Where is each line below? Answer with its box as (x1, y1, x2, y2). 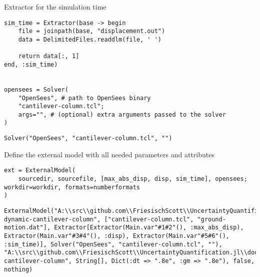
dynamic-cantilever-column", (4, 215, 101, 223)
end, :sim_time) (4, 61, 58, 68)
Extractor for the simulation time (4, 2, 106, 12)
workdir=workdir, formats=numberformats (4, 183, 140, 191)
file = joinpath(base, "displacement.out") (18, 28, 165, 35)
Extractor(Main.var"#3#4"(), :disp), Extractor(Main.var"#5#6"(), (4, 232, 230, 239)
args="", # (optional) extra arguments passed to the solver (18, 111, 226, 118)
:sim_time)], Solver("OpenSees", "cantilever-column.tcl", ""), (4, 240, 222, 248)
